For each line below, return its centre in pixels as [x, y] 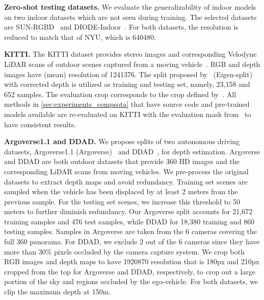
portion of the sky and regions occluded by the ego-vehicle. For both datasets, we [131, 281]
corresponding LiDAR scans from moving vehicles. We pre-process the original [126, 171]
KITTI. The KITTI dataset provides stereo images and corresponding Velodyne [130, 54]
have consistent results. [40, 124]
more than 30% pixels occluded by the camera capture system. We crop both [124, 251]
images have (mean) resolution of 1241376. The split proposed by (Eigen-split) [128, 74]
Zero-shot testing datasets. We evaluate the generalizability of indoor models [130, 7]
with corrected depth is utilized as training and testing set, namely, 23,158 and [127, 84]
